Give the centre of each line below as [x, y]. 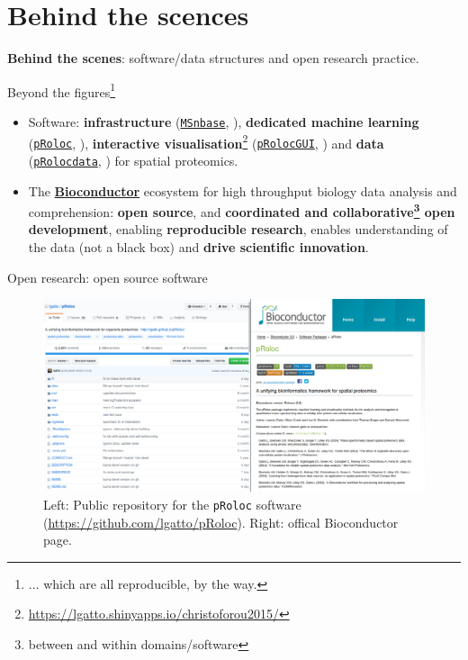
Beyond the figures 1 [62, 90]
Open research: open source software [108, 277]
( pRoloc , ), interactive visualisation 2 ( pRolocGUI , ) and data [206, 141]
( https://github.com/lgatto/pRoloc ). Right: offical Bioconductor [221, 522]
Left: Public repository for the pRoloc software [172, 504]
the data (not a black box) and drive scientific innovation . [198, 247]
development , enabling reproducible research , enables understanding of [238, 229]
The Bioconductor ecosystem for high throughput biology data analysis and [243, 190]
